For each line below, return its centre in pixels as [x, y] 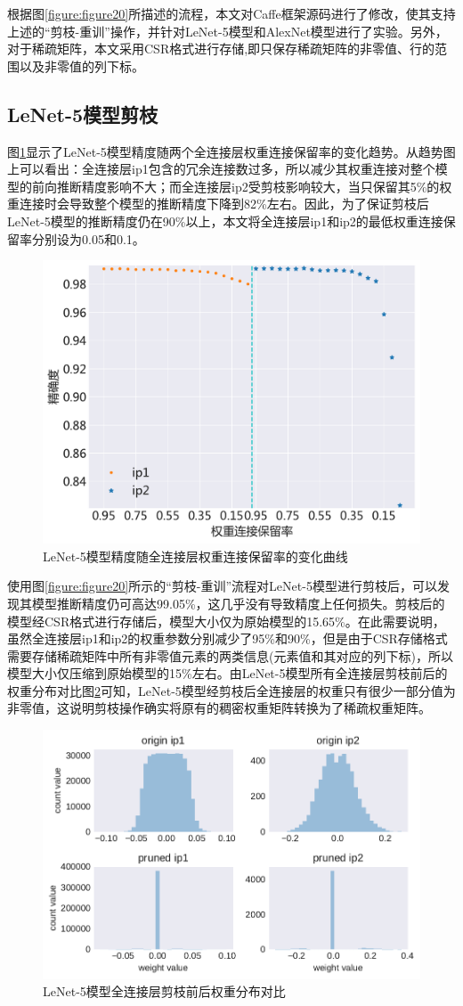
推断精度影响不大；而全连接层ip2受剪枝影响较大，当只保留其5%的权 [254, 186]
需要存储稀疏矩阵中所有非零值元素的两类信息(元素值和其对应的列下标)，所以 [230, 655]
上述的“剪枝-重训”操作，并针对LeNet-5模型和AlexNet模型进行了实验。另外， [227, 31]
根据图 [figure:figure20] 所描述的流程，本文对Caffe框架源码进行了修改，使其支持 [231, 13]
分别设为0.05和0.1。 [88, 238]
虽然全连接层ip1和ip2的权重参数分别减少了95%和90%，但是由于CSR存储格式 [227, 638]
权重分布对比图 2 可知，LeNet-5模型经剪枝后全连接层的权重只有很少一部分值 [225, 690]
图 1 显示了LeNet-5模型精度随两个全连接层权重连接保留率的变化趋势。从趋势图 [231, 151]
